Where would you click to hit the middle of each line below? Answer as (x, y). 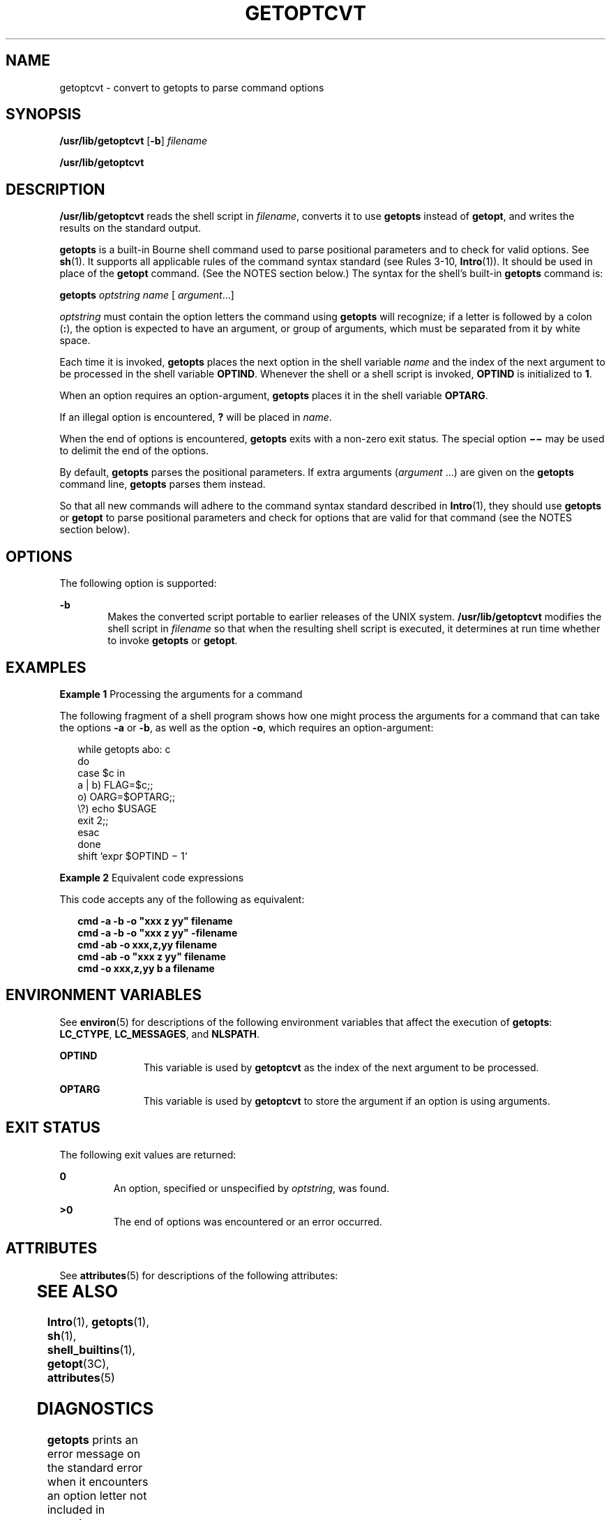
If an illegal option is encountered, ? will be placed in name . (196, 417)
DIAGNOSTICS (95, 1409)
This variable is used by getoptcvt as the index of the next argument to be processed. (341, 1067)
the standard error (95, 1468)
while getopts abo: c (124, 749)
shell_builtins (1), (91, 1350)
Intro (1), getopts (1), (98, 1322)
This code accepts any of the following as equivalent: (182, 899)
